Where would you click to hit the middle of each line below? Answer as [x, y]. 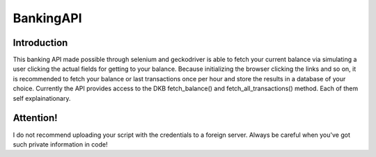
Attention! [36, 118]
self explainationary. [42, 98]
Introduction [40, 43]
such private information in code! [60, 144]
